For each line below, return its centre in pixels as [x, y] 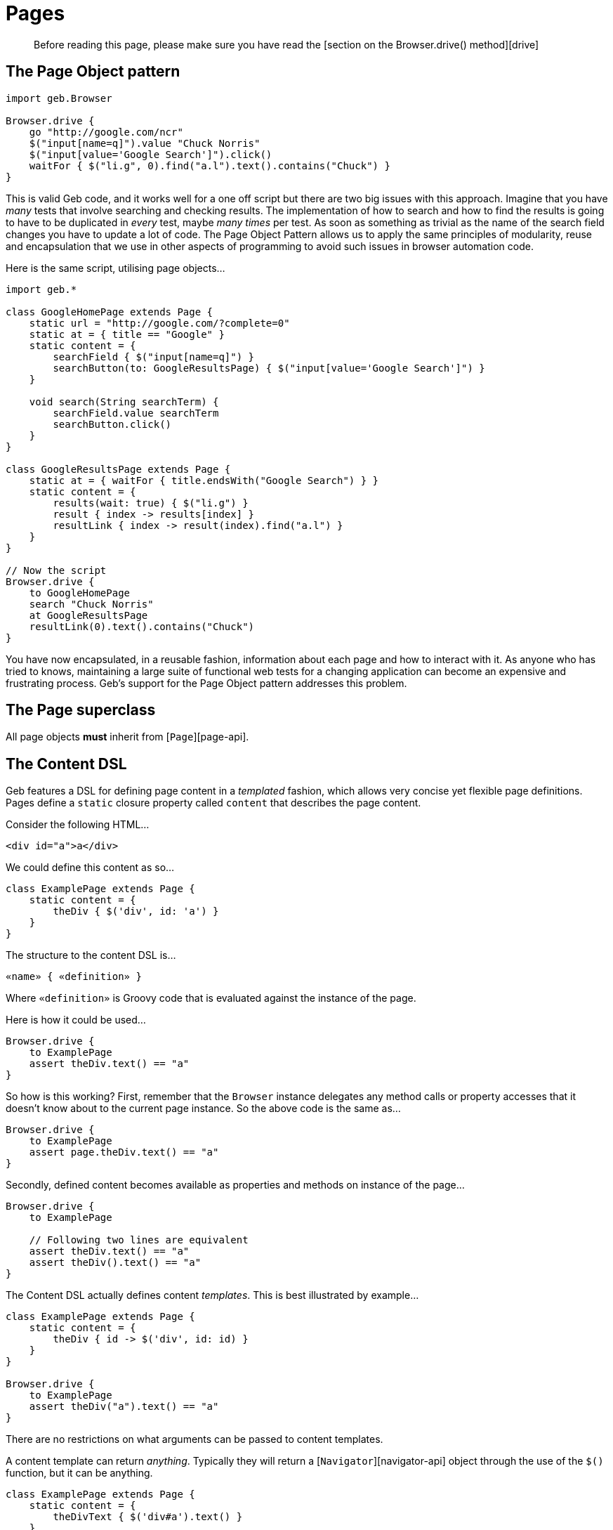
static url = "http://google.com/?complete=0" [159, 323]
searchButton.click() [112, 424]
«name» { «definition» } [74, 977]
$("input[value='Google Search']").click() [151, 154]
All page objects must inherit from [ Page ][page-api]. [127, 737]
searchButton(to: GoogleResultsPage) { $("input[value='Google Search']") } [269, 368]
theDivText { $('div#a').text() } [148, 1517]
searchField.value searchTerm [136, 413]
